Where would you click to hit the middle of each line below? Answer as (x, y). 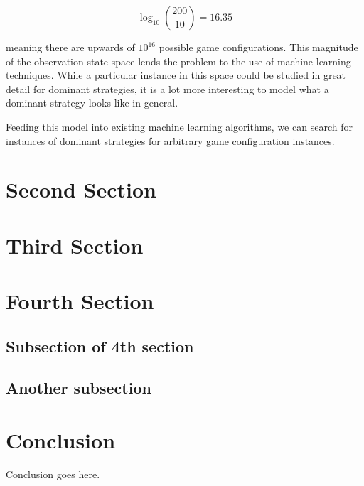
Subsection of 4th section (100, 346)
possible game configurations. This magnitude (258, 47)
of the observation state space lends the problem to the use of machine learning (178, 61)
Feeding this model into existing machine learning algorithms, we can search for (179, 126)
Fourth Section (80, 301)
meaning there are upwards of (70, 47)
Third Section (75, 245)
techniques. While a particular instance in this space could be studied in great (176, 75)
